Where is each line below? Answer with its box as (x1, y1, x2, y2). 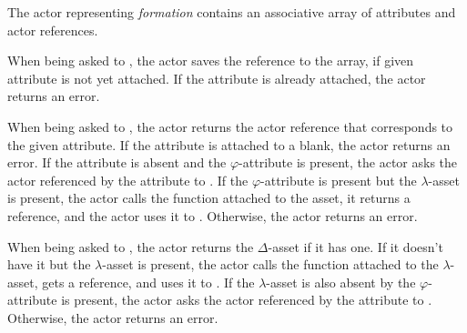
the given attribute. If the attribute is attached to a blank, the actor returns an (7, 135, 451, 154)
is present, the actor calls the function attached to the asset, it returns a (7, 188, 411, 207)
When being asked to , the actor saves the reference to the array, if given (7, 51, 414, 70)
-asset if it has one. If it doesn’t (268, 237, 443, 256)
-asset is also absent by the (266, 272, 416, 291)
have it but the (7, 255, 91, 274)
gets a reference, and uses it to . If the (42, 272, 255, 291)
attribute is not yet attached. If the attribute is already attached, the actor (7, 68, 426, 87)
